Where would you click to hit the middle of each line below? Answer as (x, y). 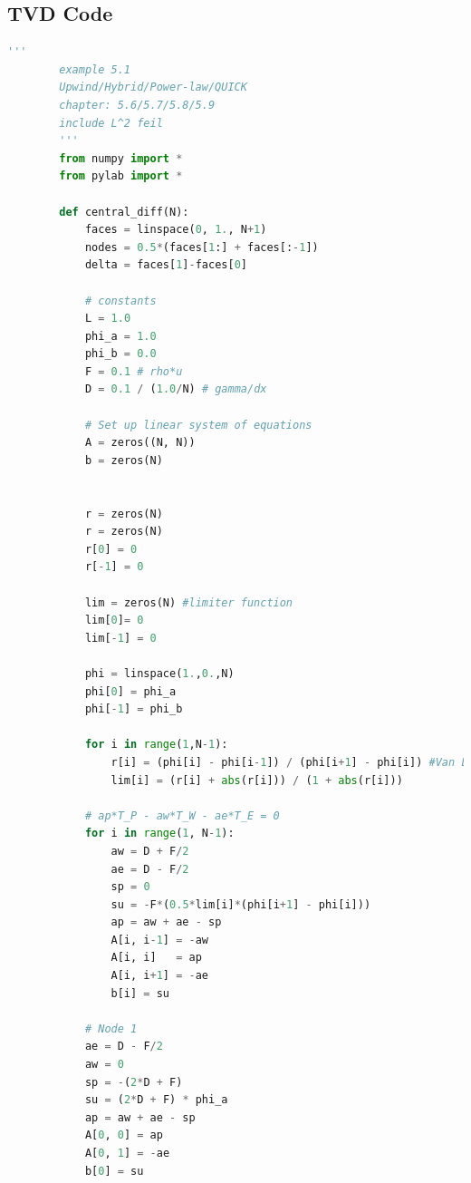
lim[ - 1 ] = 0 (120, 638)
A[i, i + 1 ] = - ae (160, 976)
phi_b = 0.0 (120, 354)
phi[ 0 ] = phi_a (130, 691)
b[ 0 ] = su (114, 1171)
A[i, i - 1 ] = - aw (160, 940)
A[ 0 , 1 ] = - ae (127, 1154)
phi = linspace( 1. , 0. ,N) (159, 673)
